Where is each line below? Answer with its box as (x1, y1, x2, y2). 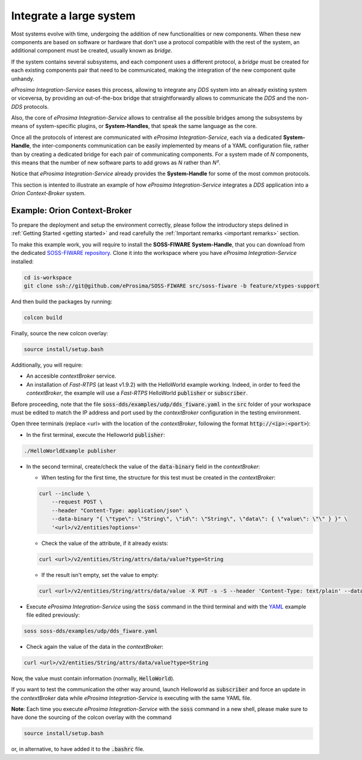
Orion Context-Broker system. (11, 190, 86, 197)
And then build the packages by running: (11, 298, 113, 305)
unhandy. (11, 75, 34, 82)
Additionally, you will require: (11, 361, 83, 369)
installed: (11, 257, 34, 265)
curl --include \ (39, 490, 91, 497)
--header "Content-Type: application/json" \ (51, 507, 189, 514)
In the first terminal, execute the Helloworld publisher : (26, 431, 165, 438)
